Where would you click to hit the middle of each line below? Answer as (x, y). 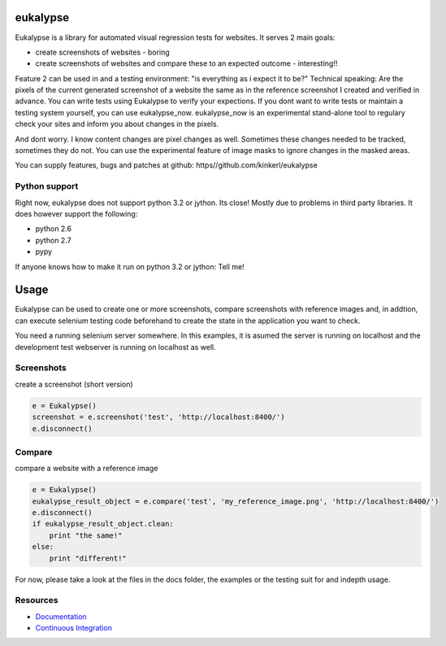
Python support (47, 186)
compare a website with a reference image (87, 469)
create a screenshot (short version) (74, 384)
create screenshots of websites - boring (102, 52)
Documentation (61, 616)
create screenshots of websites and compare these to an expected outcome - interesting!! (186, 63)
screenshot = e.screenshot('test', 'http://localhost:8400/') (158, 417)
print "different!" (88, 558)
